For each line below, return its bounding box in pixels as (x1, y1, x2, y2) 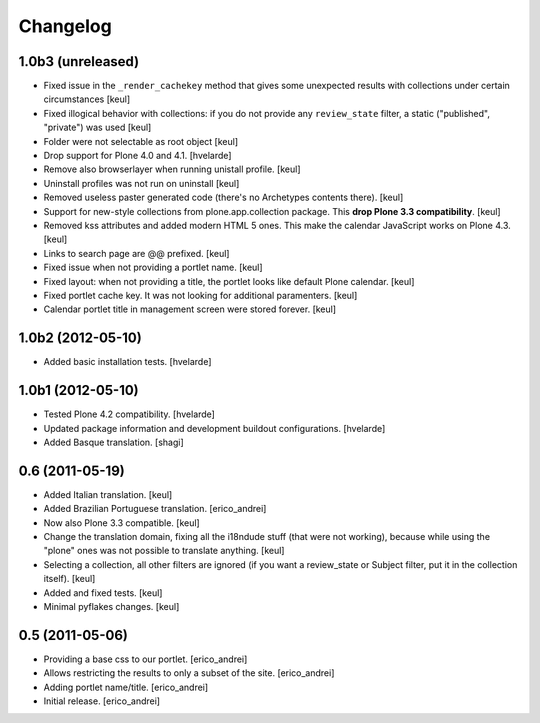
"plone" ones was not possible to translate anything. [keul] (43, 545, 285, 557)
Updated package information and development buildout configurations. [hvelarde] (43, 422, 386, 434)
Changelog (18, 15, 112, 37)
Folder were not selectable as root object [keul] (43, 135, 239, 147)
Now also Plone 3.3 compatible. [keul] (43, 516, 200, 529)
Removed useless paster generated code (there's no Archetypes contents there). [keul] (43, 191, 404, 204)
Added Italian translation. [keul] (43, 488, 173, 500)
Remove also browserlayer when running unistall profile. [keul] (43, 163, 301, 175)
